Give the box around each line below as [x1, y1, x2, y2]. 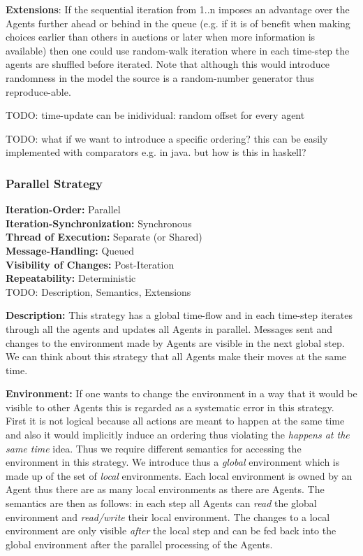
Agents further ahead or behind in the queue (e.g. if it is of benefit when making [6, 15, 350, 30]
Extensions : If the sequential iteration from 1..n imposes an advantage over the [6, 2, 350, 16]
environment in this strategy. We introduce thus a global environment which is [6, 455, 340, 469]
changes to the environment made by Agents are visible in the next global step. [6, 335, 345, 350]
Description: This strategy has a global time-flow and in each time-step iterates [6, 308, 353, 322]
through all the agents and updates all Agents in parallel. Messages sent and [6, 321, 333, 336]
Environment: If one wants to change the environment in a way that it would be [6, 386, 357, 401]
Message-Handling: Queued [6, 243, 135, 257]
